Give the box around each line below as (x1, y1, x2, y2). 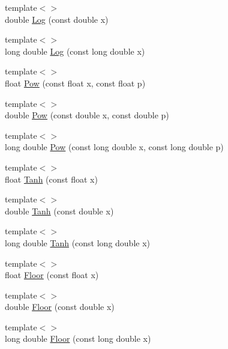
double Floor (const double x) (5, 300, 115, 313)
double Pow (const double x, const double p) (5, 109, 169, 121)
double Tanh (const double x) (5, 204, 114, 217)
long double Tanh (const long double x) (5, 236, 151, 249)
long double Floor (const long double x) (5, 332, 151, 345)
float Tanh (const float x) (5, 172, 98, 185)
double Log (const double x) (5, 13, 109, 25)
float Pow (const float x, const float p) (5, 76, 146, 89)
